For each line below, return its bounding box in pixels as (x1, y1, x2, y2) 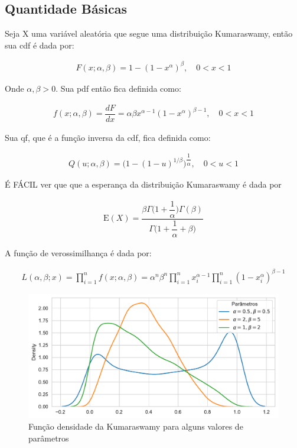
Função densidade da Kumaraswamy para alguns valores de (28, 420, 243, 433)
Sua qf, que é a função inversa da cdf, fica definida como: (5, 131, 211, 143)
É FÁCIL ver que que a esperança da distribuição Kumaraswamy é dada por (5, 178, 282, 191)
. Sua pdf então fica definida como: (56, 82, 181, 94)
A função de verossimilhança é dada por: (5, 246, 152, 259)
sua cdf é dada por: (5, 38, 74, 51)
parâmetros (28, 431, 69, 444)
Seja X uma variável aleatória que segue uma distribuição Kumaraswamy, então (5, 27, 293, 40)
